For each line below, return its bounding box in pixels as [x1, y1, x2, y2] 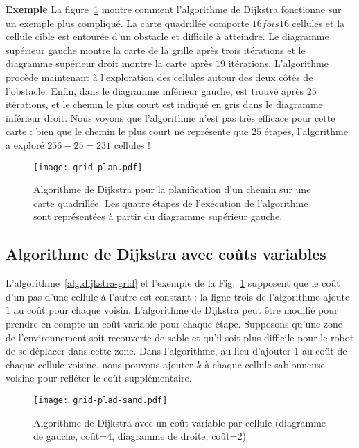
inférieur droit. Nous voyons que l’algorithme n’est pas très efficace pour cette [6, 110, 335, 125]
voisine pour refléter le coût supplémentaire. [6, 370, 192, 385]
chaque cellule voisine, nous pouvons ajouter [6, 357, 193, 371]
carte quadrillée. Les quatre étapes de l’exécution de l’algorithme [33, 195, 308, 210]
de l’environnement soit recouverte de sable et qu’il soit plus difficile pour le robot [6, 330, 354, 344]
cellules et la [292, 15, 345, 30]
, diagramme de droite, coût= [112, 429, 238, 443]
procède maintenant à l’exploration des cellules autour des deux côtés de [6, 69, 313, 84]
